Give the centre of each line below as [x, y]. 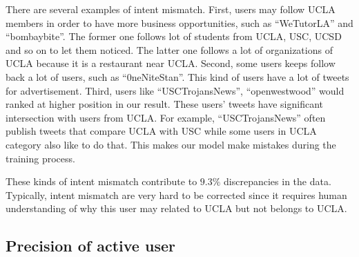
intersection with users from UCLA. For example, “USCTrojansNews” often [166, 117]
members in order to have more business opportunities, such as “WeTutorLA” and [179, 22]
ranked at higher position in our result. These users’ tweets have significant [164, 104]
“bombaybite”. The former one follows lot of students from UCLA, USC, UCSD [174, 36]
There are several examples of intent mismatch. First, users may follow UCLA [171, 9]
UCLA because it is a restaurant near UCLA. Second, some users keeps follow [171, 63]
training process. [40, 158]
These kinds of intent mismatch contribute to [101, 181]
